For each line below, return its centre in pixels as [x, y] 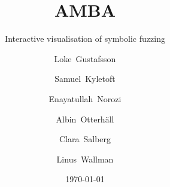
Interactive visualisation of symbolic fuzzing [85, 39]
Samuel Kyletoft [85, 79]
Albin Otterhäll [85, 119]
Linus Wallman [85, 159]
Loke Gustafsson [85, 58]
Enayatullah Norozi [85, 98]
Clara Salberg [85, 139]
